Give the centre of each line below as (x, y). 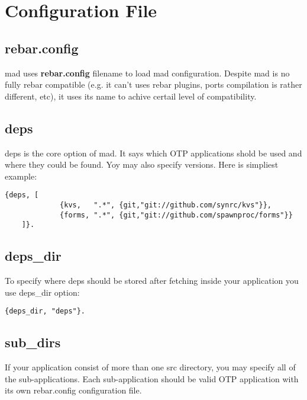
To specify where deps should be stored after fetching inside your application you (152, 281)
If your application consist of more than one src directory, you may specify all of (150, 367)
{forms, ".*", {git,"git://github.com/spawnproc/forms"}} (176, 215)
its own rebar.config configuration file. (73, 390)
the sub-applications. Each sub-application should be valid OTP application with (152, 378)
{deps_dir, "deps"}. (45, 311)
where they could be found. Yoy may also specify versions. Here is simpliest (142, 164)
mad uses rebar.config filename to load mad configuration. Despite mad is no (147, 73)
